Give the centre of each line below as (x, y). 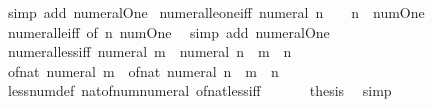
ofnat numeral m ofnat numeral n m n (143, 70)
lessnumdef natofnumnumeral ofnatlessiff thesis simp (199, 90)
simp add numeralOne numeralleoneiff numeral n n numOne (216, 12)
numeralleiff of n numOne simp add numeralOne (168, 31)
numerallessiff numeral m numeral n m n (149, 51)
